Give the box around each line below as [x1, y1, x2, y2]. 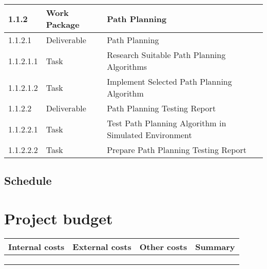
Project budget [4, 207, 113, 228]
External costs [72, 240, 131, 253]
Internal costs [8, 240, 65, 253]
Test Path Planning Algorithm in [107, 117, 226, 129]
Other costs [139, 240, 187, 253]
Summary [195, 240, 235, 253]
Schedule [4, 172, 52, 188]
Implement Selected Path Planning [107, 75, 232, 87]
